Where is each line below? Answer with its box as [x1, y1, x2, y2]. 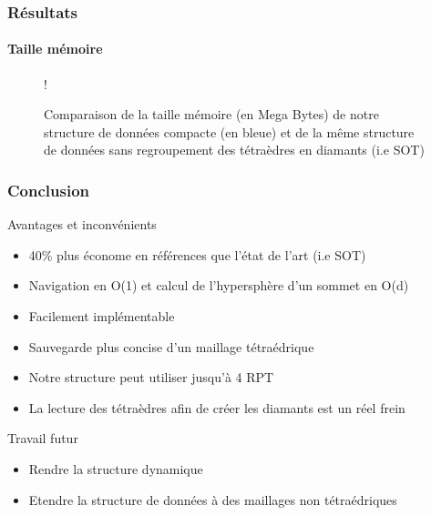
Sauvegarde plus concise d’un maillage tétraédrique [28, 337, 314, 356]
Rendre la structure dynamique [28, 459, 203, 478]
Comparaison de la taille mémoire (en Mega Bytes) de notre [44, 105, 379, 124]
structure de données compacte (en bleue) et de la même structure [44, 122, 415, 141]
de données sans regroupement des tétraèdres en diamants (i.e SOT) [44, 140, 425, 159]
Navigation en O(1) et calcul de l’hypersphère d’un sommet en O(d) [28, 276, 409, 295]
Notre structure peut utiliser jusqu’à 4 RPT [28, 368, 274, 387]
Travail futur [7, 429, 78, 448]
